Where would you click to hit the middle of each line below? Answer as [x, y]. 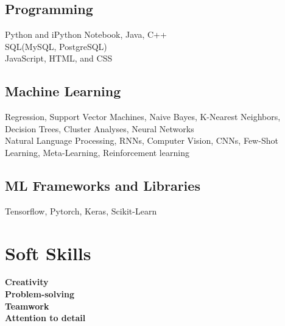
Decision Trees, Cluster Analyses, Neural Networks [100, 128]
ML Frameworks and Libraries [103, 185]
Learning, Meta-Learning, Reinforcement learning [97, 152]
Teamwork [27, 306]
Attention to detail [45, 318]
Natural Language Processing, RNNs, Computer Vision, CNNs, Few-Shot [142, 140]
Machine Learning [63, 91]
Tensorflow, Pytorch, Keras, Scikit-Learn [81, 211]
